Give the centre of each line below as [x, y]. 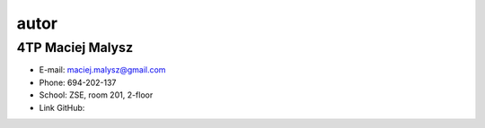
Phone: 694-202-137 [78, 82]
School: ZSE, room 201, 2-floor [96, 95]
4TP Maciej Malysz [75, 47]
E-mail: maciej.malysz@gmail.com [102, 70]
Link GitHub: [62, 107]
